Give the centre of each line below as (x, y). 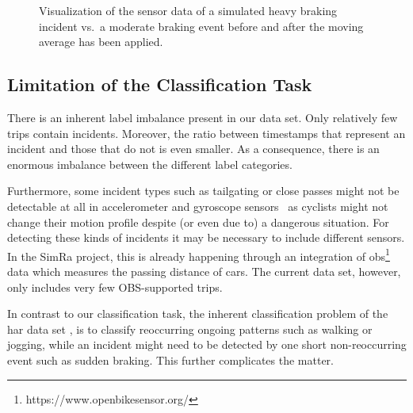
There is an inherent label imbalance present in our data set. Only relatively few (203, 117)
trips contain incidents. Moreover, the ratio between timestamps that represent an (206, 133)
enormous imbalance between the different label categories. (150, 164)
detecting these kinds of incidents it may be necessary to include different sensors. (206, 237)
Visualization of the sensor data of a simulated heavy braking (188, 10)
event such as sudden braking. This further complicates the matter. (170, 359)
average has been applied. (101, 42)
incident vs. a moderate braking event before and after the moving (201, 26)
